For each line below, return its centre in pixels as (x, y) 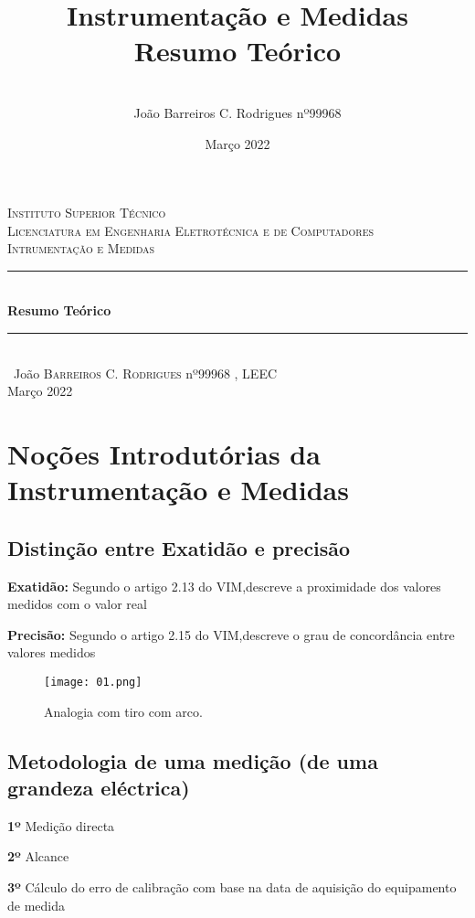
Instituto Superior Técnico (87, 213)
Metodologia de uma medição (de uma (193, 760)
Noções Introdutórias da (164, 454)
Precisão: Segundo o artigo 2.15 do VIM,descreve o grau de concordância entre (231, 634)
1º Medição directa (61, 825)
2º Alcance (38, 856)
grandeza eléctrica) (99, 788)
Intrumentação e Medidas (81, 248)
